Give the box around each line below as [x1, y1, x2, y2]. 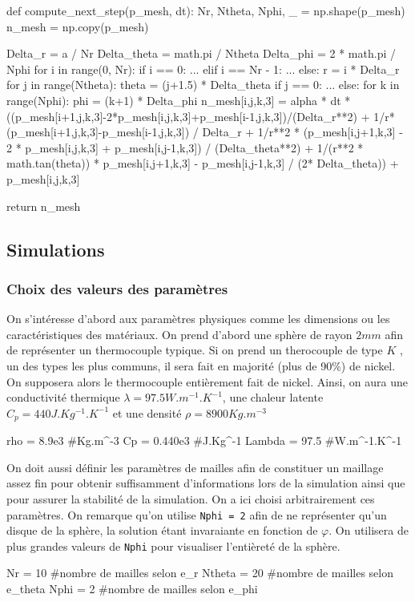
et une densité [112, 404, 182, 421]
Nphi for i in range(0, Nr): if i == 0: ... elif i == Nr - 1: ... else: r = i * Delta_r [6, 60, 400, 77]
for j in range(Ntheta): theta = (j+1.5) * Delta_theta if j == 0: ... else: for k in [6, 76, 400, 93]
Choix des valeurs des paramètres [6, 278, 228, 298]
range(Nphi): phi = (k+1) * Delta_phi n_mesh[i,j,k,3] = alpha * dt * [6, 91, 351, 108]
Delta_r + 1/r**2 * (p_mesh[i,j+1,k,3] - [202, 123, 403, 140]
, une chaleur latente [222, 389, 324, 406]
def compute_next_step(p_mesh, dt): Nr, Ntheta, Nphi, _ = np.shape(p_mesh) [6, 2, 405, 18]
